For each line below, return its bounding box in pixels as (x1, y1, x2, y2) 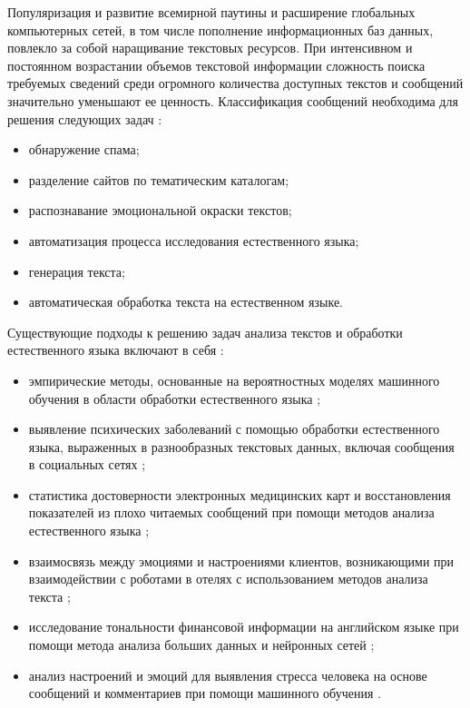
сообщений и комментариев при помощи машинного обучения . (28, 683, 381, 703)
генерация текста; (28, 261, 125, 280)
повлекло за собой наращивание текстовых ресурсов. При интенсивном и (7, 38, 413, 57)
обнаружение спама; (28, 140, 140, 159)
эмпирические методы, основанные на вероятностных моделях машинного (28, 370, 440, 389)
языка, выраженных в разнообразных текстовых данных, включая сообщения (28, 437, 455, 456)
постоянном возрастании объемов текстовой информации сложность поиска (7, 55, 426, 74)
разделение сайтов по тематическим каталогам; (28, 170, 289, 189)
